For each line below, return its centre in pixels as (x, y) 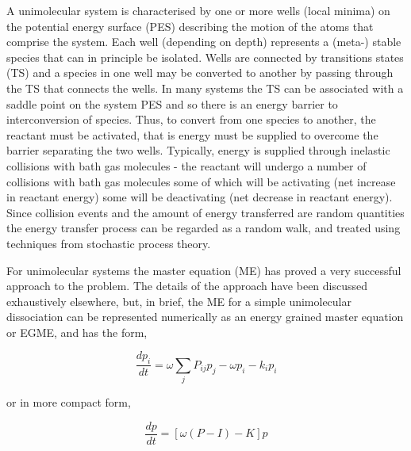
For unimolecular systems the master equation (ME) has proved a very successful (204, 270)
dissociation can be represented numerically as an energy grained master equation (205, 317)
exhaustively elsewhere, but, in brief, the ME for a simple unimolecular (179, 301)
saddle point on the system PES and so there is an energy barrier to (172, 103)
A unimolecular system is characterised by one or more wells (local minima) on (198, 10)
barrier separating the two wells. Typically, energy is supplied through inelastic (198, 150)
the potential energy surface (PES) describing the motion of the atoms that (190, 26)
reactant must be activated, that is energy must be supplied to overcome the (192, 134)
